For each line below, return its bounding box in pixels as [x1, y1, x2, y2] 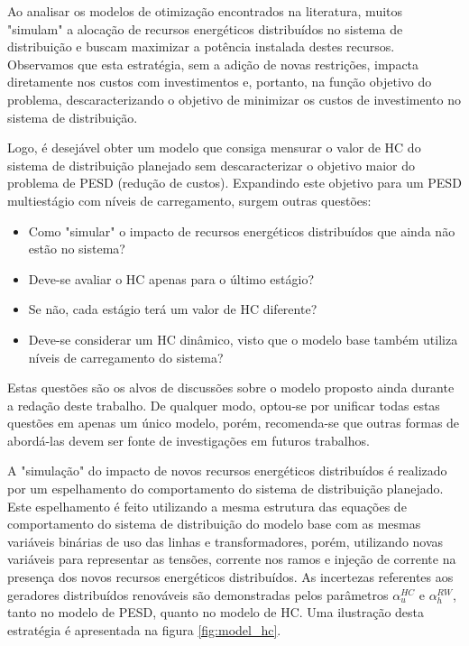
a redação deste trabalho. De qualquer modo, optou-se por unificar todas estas [7, 395, 440, 414]
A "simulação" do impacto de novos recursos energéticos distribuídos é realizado [7, 461, 447, 480]
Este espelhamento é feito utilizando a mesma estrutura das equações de [7, 496, 407, 515]
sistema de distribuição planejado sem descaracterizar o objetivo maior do [7, 155, 416, 174]
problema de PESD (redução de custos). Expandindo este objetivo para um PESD [7, 173, 462, 192]
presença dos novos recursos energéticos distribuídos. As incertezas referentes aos [7, 568, 454, 586]
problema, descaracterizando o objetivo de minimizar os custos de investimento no [7, 89, 461, 108]
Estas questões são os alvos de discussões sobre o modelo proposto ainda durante [7, 378, 455, 397]
